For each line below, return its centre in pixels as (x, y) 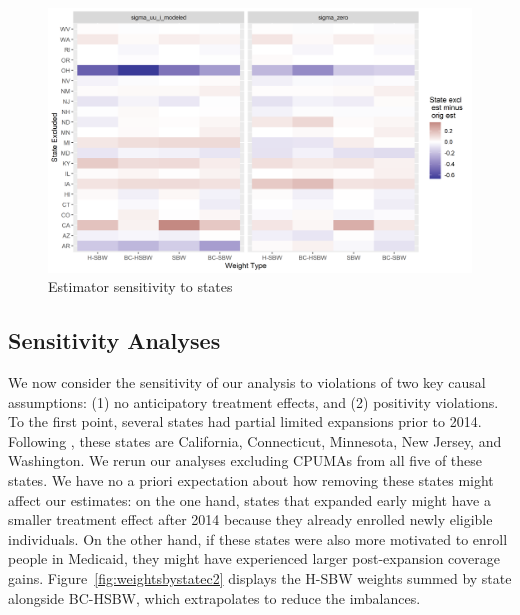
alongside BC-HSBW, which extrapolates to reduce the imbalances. (214, 597)
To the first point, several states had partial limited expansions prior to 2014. (245, 421)
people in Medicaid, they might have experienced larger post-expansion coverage (254, 558)
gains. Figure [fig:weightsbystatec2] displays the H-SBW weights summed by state (260, 577)
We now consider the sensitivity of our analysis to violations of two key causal (247, 381)
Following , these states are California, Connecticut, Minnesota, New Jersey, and (255, 440)
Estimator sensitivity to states (140, 286)
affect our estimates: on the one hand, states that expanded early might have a (249, 499)
